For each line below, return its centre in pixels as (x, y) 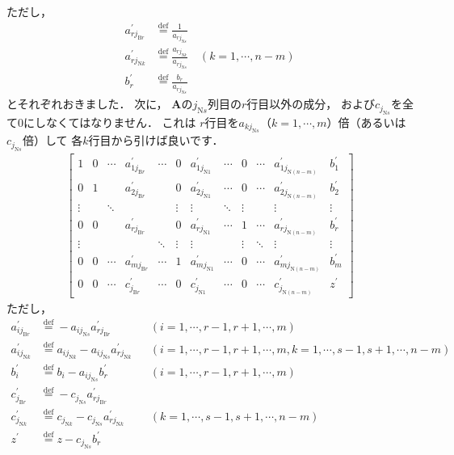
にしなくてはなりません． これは (110, 122)
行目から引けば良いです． (156, 140)
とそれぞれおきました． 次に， (87, 104)
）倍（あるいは (366, 122)
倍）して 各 (53, 140)
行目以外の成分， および (311, 104)
